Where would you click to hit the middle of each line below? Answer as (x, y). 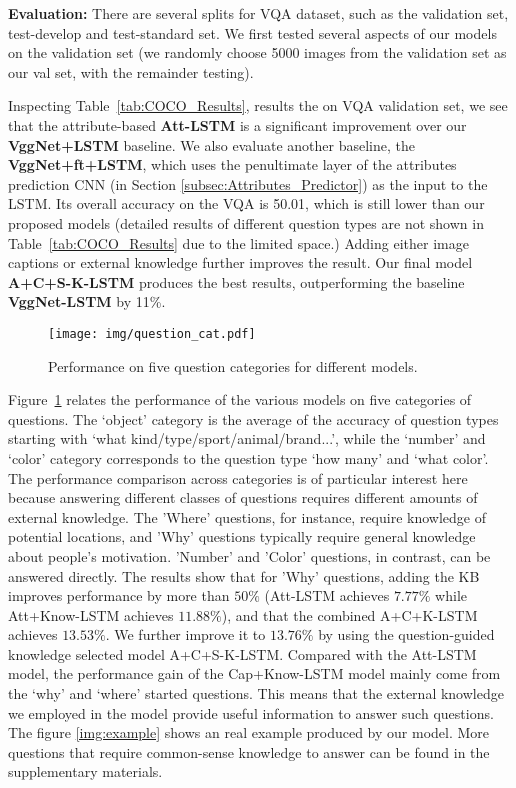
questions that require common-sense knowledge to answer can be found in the (249, 751)
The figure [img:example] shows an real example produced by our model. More (249, 732)
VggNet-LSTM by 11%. (87, 301)
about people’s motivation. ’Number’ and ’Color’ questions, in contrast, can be (249, 555)
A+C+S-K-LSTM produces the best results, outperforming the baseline (236, 281)
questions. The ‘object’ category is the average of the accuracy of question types (253, 418)
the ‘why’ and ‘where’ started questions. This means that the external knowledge (256, 693)
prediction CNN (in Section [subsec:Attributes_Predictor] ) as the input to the (248, 183)
